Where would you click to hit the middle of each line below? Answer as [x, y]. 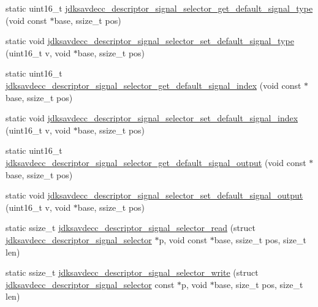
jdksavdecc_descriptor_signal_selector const [90, 284]
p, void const [183, 239]
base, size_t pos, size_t [259, 284]
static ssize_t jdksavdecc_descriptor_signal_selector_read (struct [131, 228]
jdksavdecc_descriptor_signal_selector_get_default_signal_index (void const [153, 85]
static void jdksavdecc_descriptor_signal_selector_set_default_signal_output [154, 195]
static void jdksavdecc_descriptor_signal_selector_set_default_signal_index [152, 118]
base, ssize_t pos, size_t [260, 239]
